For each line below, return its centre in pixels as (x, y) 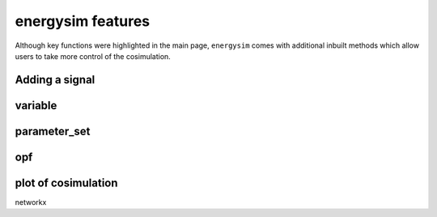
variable (36, 105)
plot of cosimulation (66, 183)
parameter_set (53, 131)
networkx (31, 202)
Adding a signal (55, 80)
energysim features (83, 21)
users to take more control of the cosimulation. (93, 56)
